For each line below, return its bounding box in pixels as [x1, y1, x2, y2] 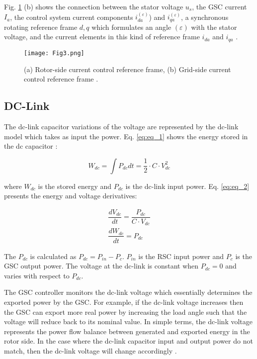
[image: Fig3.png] [24, 49, 85, 57]
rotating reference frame [4, 21, 78, 32]
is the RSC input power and [138, 251, 224, 261]
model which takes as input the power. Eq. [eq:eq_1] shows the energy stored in [4, 131, 248, 141]
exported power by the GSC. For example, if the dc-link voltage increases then [4, 296, 244, 307]
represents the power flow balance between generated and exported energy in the [4, 326, 250, 336]
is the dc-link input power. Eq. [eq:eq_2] [125, 180, 250, 191]
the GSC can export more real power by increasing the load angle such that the [4, 306, 247, 317]
